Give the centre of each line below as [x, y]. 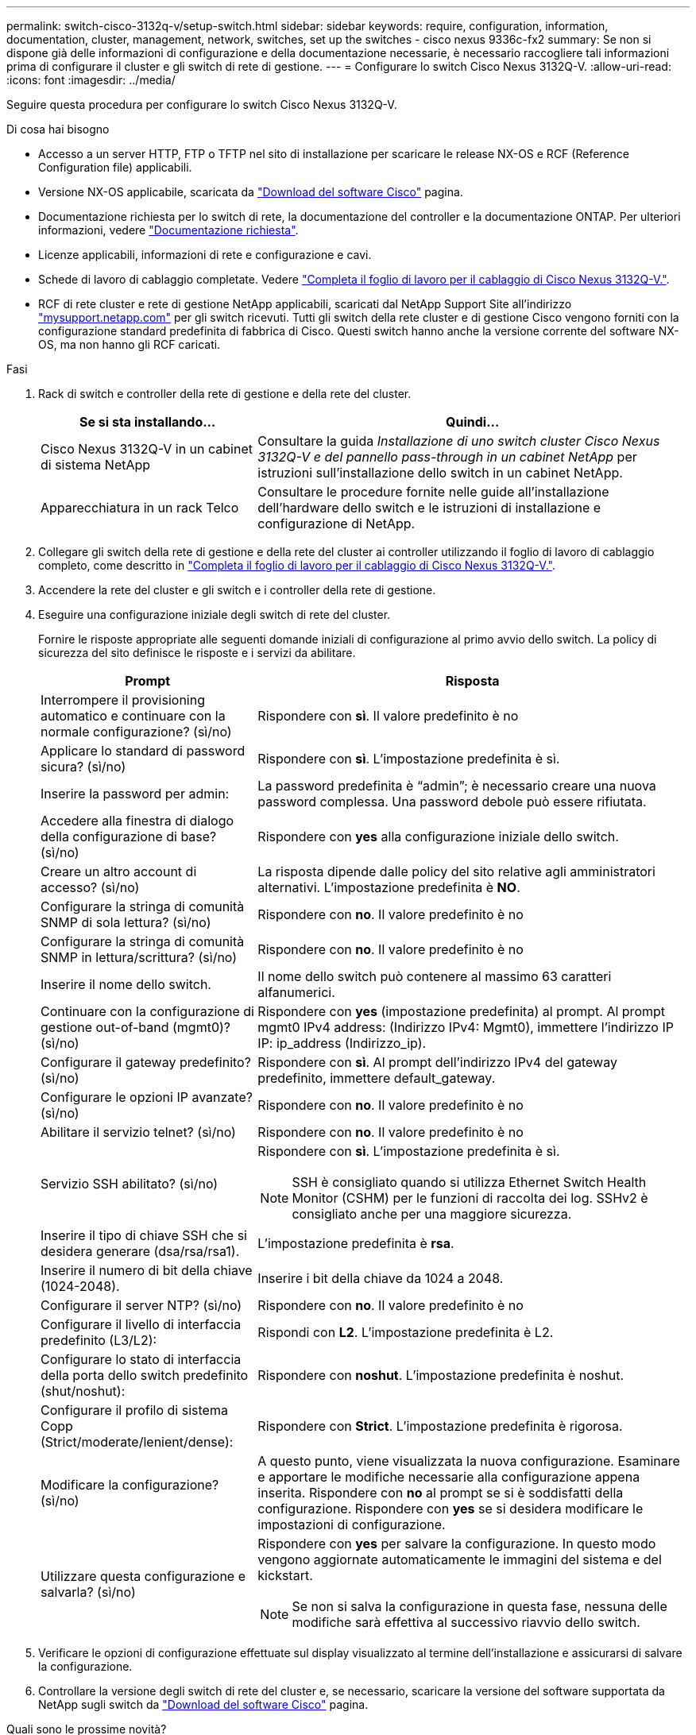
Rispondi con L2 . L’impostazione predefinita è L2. [406, 1332]
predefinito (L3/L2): [99, 1340]
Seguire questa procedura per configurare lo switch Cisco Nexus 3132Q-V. [202, 104]
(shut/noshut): [83, 1391]
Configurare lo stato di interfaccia [141, 1359]
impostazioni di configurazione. [352, 1524]
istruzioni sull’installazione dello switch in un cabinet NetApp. [440, 473]
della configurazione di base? [129, 837]
